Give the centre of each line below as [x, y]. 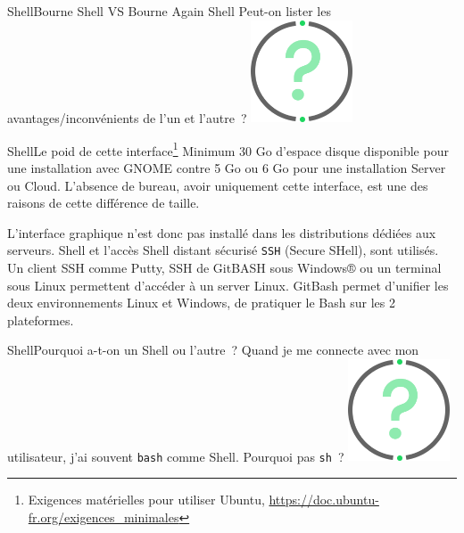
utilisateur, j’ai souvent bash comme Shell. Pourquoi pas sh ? [176, 456]
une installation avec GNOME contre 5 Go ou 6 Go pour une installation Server [227, 167]
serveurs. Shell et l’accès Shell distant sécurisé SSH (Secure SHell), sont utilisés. [223, 250]
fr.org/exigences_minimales [104, 517]
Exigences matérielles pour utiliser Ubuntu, [146, 500]
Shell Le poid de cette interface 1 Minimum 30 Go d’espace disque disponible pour [228, 149]
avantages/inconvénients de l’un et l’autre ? [127, 117]
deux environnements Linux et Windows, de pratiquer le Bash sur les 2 [201, 303]
